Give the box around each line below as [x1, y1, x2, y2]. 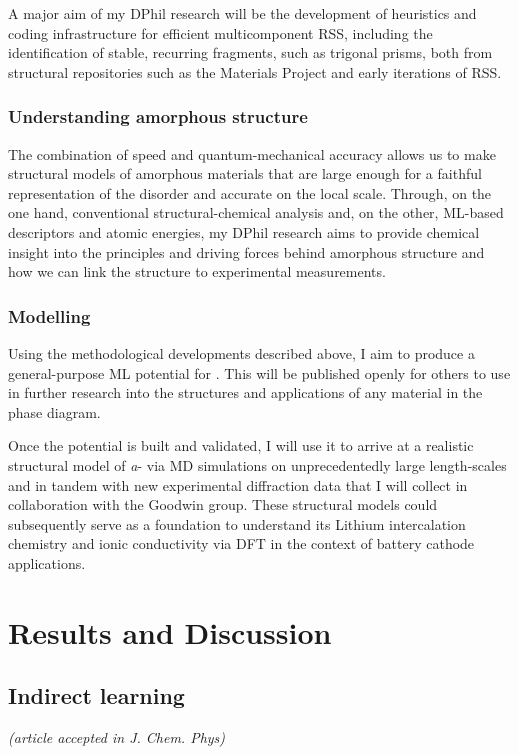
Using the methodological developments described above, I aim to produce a [8, 342, 475, 363]
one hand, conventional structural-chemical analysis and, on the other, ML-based [8, 202, 504, 223]
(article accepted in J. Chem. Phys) [8, 727, 226, 748]
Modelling [8, 303, 91, 328]
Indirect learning [8, 680, 185, 711]
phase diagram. [8, 401, 101, 422]
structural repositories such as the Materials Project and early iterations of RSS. [8, 61, 502, 82]
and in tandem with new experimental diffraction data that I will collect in [8, 474, 468, 495]
